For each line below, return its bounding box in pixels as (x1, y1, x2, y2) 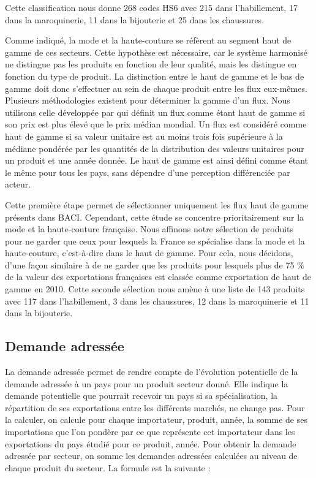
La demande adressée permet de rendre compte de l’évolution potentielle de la (5, 365, 298, 378)
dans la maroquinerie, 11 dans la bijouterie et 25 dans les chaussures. (5, 13, 265, 26)
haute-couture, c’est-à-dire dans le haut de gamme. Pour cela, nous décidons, (5, 246, 293, 259)
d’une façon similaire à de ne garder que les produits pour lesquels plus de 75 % (5, 258, 304, 271)
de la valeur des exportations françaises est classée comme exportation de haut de (5, 270, 311, 283)
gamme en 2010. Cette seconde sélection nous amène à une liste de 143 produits (5, 283, 305, 295)
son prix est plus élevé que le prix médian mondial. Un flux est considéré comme (5, 118, 307, 131)
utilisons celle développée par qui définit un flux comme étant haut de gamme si (5, 105, 306, 118)
